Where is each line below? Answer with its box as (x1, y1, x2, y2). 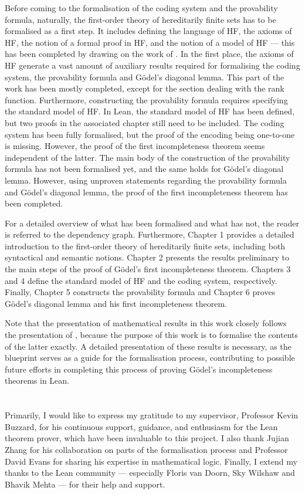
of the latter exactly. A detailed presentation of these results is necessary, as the (5, 340, 292, 352)
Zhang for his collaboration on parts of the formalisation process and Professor (5, 443, 288, 455)
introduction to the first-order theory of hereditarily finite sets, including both (5, 239, 286, 252)
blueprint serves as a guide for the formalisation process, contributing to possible (5, 351, 295, 364)
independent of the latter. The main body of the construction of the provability (5, 151, 290, 163)
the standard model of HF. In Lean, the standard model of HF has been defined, (5, 105, 295, 117)
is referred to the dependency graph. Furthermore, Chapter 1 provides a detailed (5, 228, 294, 241)
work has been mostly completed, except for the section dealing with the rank (5, 82, 284, 94)
